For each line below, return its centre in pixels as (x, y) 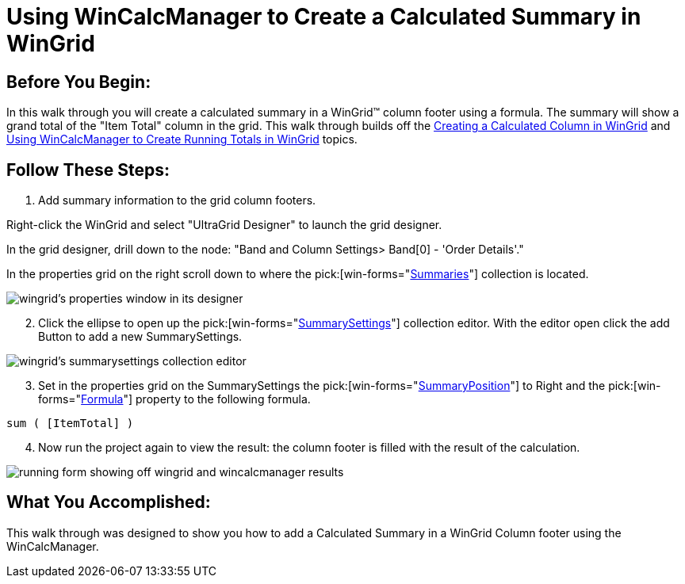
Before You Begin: (79, 82)
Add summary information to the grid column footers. (177, 200)
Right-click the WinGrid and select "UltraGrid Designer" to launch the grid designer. (224, 225)
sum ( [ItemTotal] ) (70, 424)
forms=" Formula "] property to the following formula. (174, 399)
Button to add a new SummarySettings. (140, 337)
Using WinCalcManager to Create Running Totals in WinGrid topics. (182, 139)
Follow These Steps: (88, 170)
